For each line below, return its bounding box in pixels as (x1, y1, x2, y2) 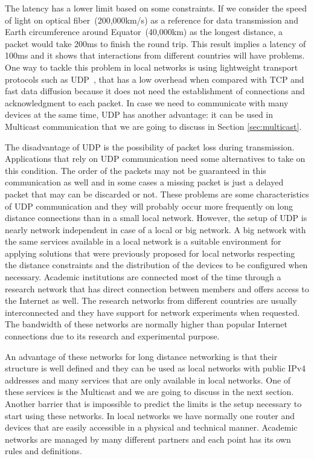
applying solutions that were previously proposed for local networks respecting (5, 246, 295, 259)
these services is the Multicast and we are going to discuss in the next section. (5, 385, 294, 398)
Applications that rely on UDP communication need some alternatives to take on (5, 152, 306, 165)
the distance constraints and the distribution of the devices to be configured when (5, 258, 308, 271)
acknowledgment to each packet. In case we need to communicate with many (5, 96, 289, 109)
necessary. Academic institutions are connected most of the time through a (5, 271, 281, 283)
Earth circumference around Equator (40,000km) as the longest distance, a (5, 25, 283, 38)
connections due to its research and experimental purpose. (5, 330, 220, 342)
